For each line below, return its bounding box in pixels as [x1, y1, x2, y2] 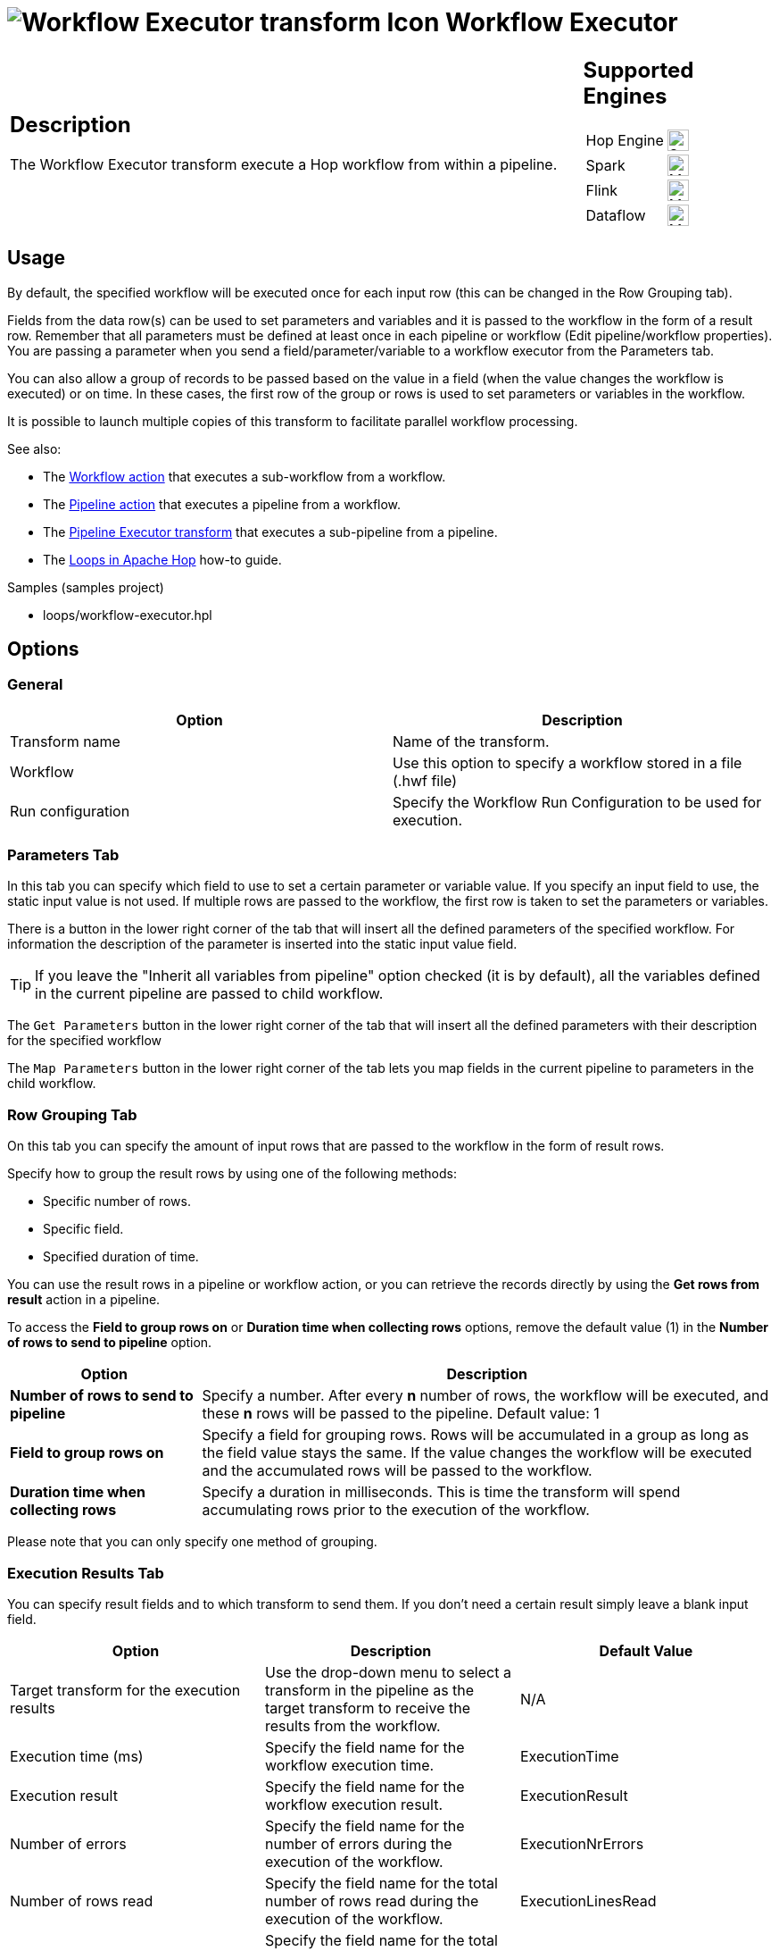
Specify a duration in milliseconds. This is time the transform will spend [202, 1483, 681, 1502]
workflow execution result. [264, 1795, 443, 1813]
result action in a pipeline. [7, 1292, 161, 1308]
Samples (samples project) [7, 579, 164, 595]
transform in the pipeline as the [264, 1680, 475, 1699]
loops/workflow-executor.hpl [43, 607, 212, 623]
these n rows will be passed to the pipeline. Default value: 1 [202, 1404, 600, 1423]
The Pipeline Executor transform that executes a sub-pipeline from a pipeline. [43, 523, 498, 540]
